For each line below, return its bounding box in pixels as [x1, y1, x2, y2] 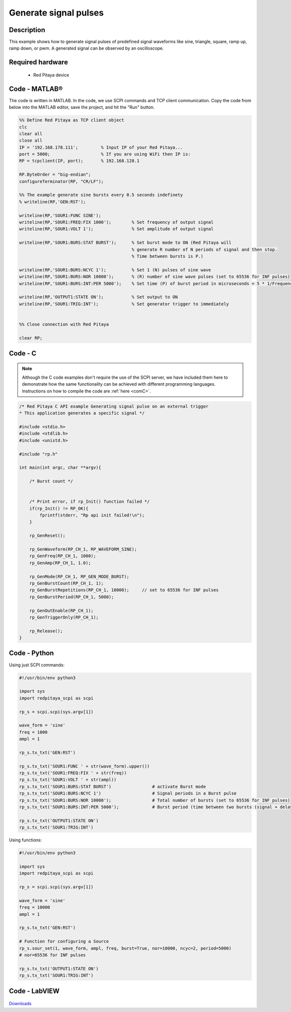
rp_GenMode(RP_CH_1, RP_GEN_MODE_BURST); [29, 574, 129, 579]
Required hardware [9, 58, 68, 67]
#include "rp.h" [19, 451, 58, 457]
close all [19, 138, 43, 143]
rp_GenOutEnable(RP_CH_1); [29, 608, 94, 613]
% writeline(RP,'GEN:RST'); [19, 199, 86, 204]
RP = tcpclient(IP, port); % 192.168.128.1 [19, 158, 140, 164]
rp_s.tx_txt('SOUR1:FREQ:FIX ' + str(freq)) [19, 770, 127, 776]
